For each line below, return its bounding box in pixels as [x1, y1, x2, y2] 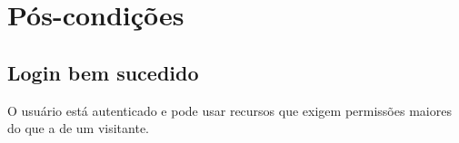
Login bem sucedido [7, 58, 199, 86]
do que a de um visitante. [7, 119, 150, 138]
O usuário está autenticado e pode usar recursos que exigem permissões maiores [7, 100, 452, 119]
